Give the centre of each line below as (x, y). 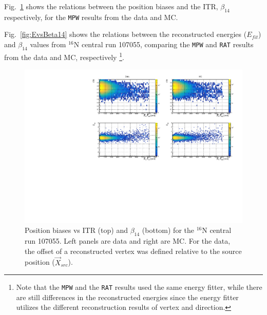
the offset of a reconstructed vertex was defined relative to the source (133, 251)
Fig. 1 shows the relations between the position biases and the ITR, (111, 6)
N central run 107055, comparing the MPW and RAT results (164, 44)
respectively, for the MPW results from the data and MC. (91, 17)
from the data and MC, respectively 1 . (64, 56)
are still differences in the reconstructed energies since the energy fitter (127, 297)
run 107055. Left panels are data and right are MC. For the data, (128, 241)
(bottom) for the (168, 230)
